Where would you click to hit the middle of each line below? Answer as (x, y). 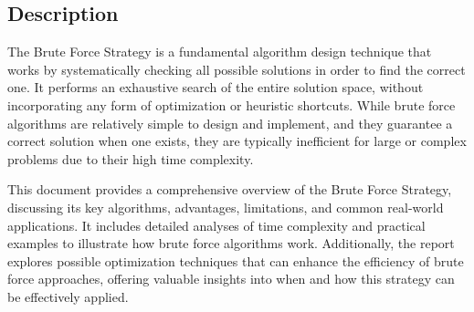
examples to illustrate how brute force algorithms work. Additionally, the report (231, 243)
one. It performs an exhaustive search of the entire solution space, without (216, 87)
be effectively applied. (68, 296)
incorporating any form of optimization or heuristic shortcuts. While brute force (232, 104)
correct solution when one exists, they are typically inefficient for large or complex (237, 141)
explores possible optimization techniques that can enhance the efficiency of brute (236, 260)
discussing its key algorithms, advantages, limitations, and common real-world (226, 207)
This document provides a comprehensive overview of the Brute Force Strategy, (230, 189)
